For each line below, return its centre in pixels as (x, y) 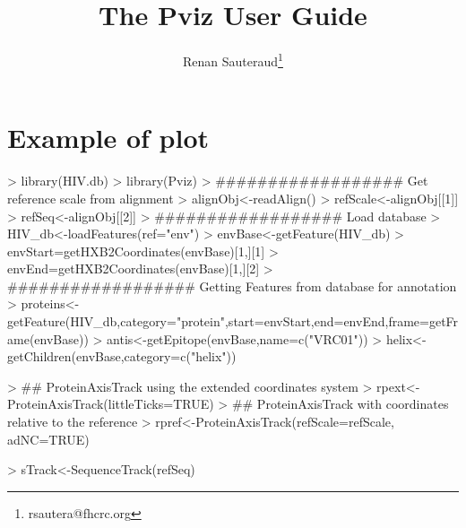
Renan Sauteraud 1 (233, 60)
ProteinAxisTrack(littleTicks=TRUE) (111, 404)
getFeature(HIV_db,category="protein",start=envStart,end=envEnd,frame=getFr (233, 321)
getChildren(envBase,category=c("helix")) (122, 356)
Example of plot (108, 138)
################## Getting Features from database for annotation (232, 286)
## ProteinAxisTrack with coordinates (340, 404)
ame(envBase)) (48, 338)
